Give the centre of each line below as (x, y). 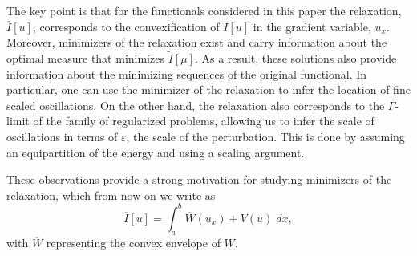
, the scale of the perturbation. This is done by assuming (265, 136)
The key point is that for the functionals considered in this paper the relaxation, (204, 10)
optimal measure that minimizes (85, 58)
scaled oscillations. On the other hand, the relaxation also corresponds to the (196, 105)
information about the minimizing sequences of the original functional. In (187, 73)
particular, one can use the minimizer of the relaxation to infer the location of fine (208, 89)
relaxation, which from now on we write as (111, 195)
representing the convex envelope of (133, 242)
